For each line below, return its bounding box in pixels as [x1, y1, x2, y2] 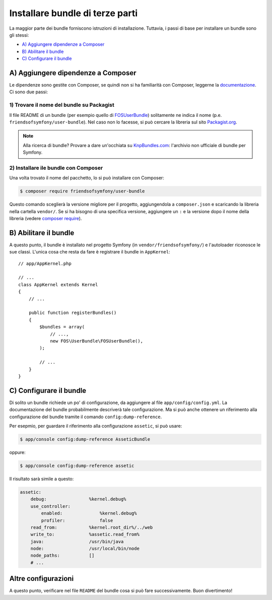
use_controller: [30, 503, 71, 509]
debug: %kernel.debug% [30, 496, 126, 502]
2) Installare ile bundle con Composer [9, 164, 103, 171]
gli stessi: [9, 32, 29, 38]
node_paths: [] [30, 553, 95, 559]
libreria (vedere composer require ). [9, 216, 82, 221]
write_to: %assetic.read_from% [30, 531, 140, 538]
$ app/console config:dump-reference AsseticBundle [20, 436, 151, 442]
